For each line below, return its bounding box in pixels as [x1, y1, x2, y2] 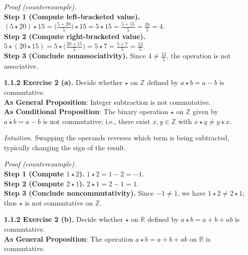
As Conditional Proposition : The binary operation [4, 106, 168, 117]
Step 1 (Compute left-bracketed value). [4, 11, 140, 21]
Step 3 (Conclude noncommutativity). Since [4, 188, 154, 198]
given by [193, 106, 218, 117]
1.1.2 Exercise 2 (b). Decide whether [4, 214, 123, 224]
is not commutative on [25, 197, 93, 208]
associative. [4, 60, 38, 71]
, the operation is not [166, 50, 231, 61]
